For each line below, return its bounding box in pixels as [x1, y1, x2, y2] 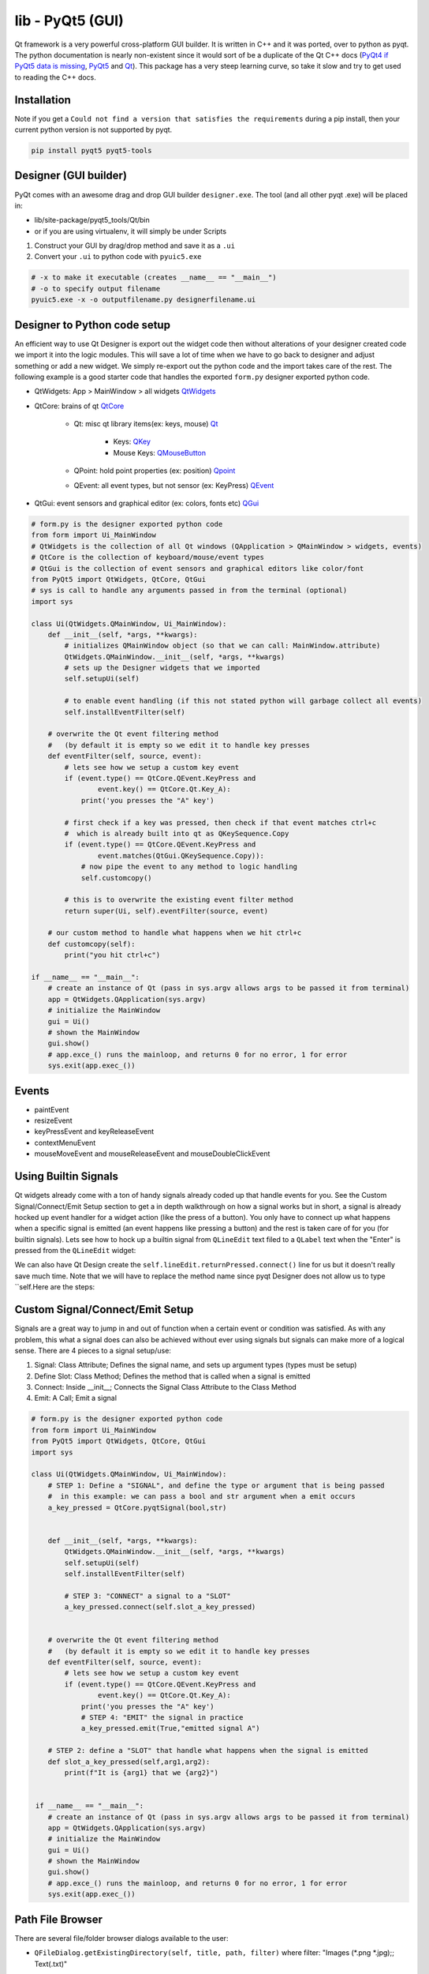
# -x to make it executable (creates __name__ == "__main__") [31, 273, 277, 282]
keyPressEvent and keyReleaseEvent [34, 1127, 155, 1136]
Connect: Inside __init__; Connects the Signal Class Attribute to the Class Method [34, 1383, 297, 1392]
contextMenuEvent [34, 1138, 96, 1147]
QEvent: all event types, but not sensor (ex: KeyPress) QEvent [73, 480, 274, 490]
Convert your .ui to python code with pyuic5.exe [34, 252, 202, 261]
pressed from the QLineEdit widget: [14, 1246, 136, 1255]
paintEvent [34, 1105, 69, 1114]
